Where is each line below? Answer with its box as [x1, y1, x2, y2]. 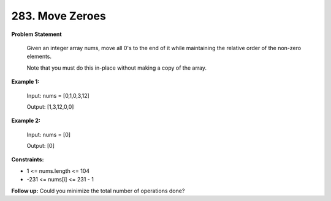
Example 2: [11, 117, 41, 125]
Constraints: [11, 156, 44, 163]
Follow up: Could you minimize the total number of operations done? [11, 187, 185, 194]
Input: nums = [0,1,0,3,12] [26, 92, 90, 99]
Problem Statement [11, 31, 62, 38]
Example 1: [11, 78, 40, 86]
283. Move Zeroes [11, 9, 107, 23]
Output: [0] [26, 142, 55, 150]
